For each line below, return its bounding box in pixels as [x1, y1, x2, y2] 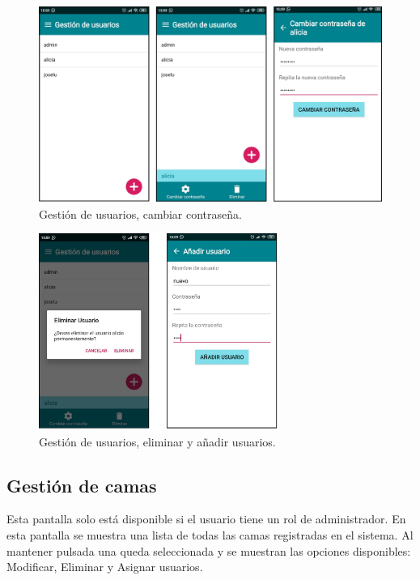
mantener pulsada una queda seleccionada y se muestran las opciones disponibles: [6, 542, 411, 559]
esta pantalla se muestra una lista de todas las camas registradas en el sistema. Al [6, 526, 414, 543]
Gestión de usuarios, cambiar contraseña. [39, 205, 242, 222]
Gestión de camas [6, 472, 157, 497]
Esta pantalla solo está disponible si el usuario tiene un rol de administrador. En [6, 510, 406, 527]
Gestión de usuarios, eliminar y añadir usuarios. [39, 433, 276, 450]
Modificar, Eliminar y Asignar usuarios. [6, 558, 203, 575]
